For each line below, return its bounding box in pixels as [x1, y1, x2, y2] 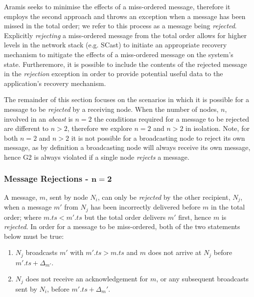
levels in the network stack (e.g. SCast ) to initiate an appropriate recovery [4, 40, 227, 50]
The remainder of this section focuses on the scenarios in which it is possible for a [4, 94, 249, 105]
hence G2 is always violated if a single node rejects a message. [4, 151, 189, 162]
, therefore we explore [67, 123, 132, 133]
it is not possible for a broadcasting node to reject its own [71, 132, 245, 143]
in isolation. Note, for [185, 123, 250, 133]
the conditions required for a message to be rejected [94, 113, 250, 124]
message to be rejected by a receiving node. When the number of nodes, [4, 104, 219, 114]
